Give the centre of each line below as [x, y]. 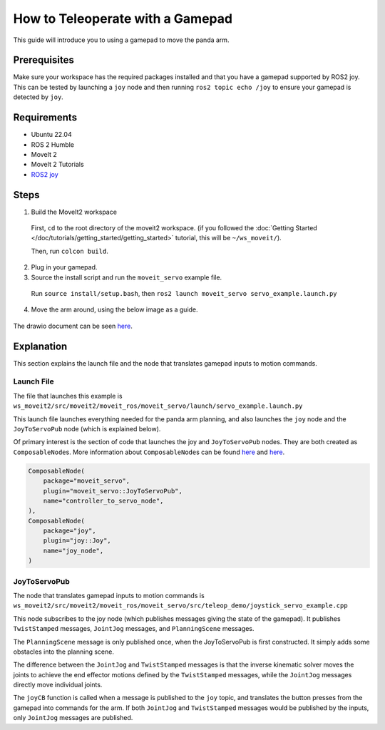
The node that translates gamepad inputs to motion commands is [109, 595]
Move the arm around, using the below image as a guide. [115, 309]
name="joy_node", [73, 550]
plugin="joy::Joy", [77, 541]
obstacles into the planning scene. [63, 652]
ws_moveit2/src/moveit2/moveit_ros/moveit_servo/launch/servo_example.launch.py [158, 406]
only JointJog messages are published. [73, 718]
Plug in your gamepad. [64, 267]
